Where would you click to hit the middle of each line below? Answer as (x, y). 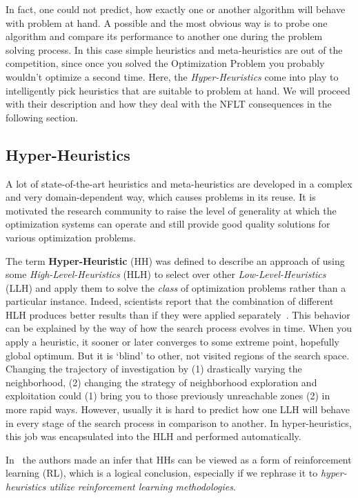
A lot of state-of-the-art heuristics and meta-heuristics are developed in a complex (179, 183)
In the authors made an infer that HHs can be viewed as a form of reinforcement (179, 459)
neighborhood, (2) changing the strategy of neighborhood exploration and (161, 382)
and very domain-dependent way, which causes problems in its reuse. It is (161, 197)
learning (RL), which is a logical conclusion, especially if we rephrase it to (162, 473)
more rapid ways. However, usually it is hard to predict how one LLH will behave (178, 409)
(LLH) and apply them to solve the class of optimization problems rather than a (176, 287)
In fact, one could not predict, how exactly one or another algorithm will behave (176, 9)
